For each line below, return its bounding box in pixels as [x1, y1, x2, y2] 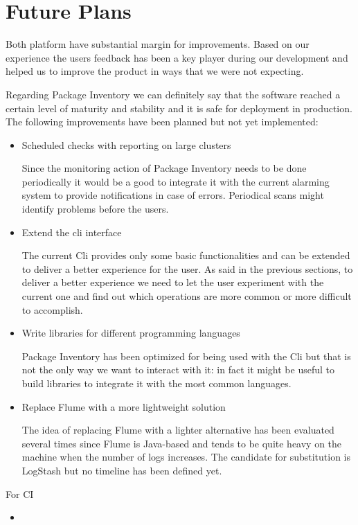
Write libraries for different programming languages [21, 326, 240, 340]
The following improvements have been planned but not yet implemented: [6, 114, 319, 129]
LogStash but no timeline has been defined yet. [21, 463, 222, 477]
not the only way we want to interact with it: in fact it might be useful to [21, 362, 335, 377]
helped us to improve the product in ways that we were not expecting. [6, 64, 304, 78]
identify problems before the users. [21, 202, 169, 216]
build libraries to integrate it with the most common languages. [21, 376, 292, 390]
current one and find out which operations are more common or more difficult [21, 289, 352, 303]
